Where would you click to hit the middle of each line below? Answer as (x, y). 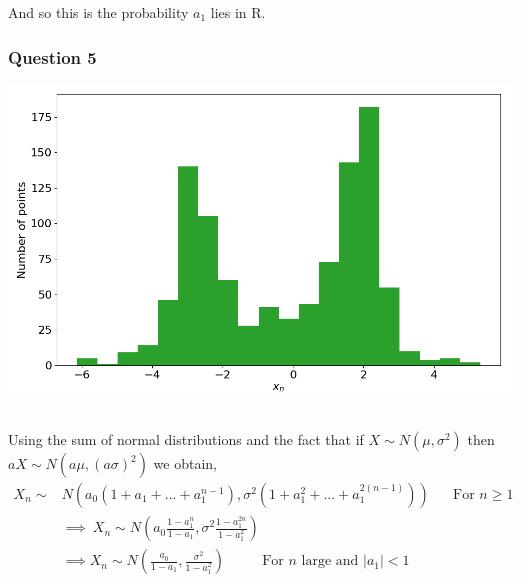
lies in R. (238, 12)
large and (330, 561)
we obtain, (185, 463)
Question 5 (52, 56)
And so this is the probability (98, 12)
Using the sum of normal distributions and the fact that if (186, 439)
